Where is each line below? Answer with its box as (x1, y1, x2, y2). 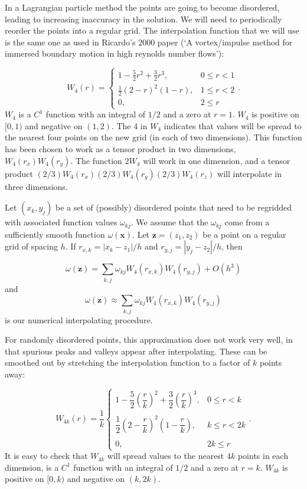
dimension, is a (5, 461, 59, 473)
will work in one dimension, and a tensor (143, 154, 290, 166)
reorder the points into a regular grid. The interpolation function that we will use (5, 24, 299, 37)
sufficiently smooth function (5, 228, 105, 240)
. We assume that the (130, 216, 208, 228)
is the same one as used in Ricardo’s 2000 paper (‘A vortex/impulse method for (5, 35, 293, 48)
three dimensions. (5, 180, 68, 192)
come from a (224, 216, 270, 228)
